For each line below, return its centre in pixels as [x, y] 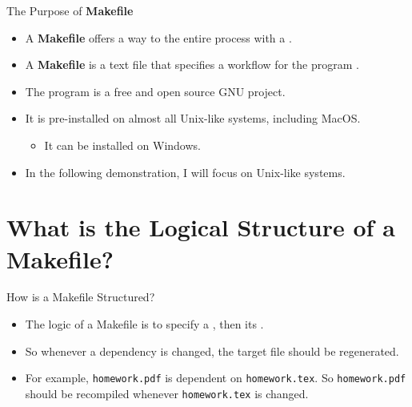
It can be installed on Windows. [122, 145]
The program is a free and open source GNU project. [155, 91]
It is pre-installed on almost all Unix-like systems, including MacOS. [193, 118]
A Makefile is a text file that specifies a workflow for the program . [192, 64]
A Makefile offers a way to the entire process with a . [158, 37]
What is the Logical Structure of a [201, 227]
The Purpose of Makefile [70, 10]
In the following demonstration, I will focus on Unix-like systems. [185, 172]
